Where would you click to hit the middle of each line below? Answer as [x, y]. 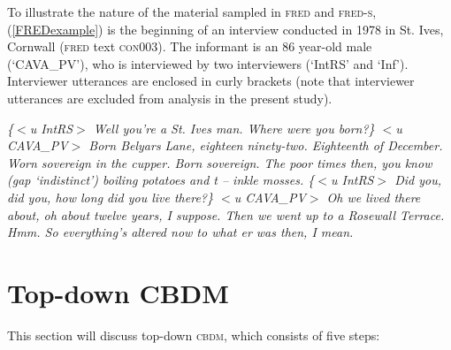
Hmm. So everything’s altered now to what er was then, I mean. [180, 232]
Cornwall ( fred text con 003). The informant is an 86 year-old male [190, 46]
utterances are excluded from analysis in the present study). [170, 98]
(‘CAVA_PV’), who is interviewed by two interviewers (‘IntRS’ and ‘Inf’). [208, 63]
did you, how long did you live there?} [110, 197]
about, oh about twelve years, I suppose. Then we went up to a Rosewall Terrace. [226, 214]
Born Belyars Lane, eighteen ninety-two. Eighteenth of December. [266, 145]
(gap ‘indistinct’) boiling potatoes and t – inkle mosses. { [161, 180]
